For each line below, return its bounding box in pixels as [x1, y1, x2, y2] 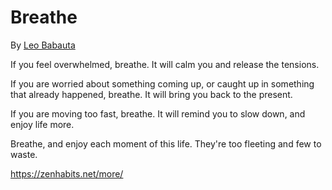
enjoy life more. [10, 118, 75, 130]
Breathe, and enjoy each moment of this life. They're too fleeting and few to [10, 137, 322, 150]
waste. [10, 148, 38, 160]
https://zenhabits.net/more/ [10, 167, 124, 180]
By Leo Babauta [10, 39, 76, 51]
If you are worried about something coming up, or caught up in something [10, 77, 315, 90]
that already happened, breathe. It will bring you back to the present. [10, 88, 293, 100]
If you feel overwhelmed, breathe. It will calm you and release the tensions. [10, 58, 320, 70]
